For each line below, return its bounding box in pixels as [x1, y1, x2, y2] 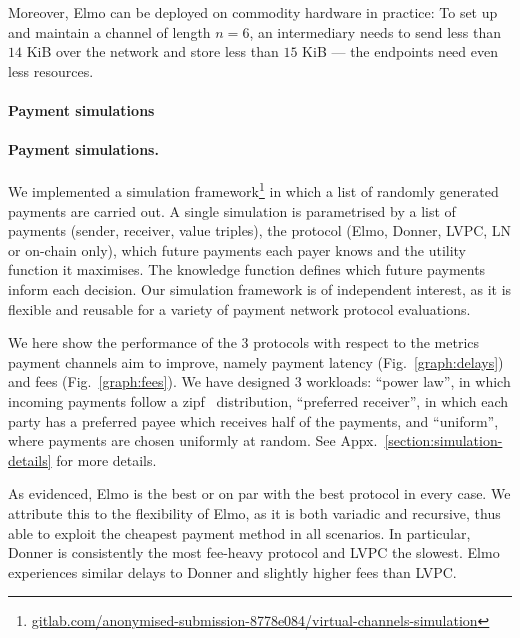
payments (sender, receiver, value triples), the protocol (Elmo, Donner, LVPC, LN [8, 220, 512, 241]
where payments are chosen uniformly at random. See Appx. [8, 430, 378, 451]
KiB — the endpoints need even [302, 41, 498, 62]
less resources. [8, 60, 94, 81]
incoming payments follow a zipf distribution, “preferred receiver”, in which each [8, 390, 509, 411]
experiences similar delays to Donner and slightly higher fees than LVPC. [8, 561, 457, 582]
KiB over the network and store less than [26, 41, 279, 62]
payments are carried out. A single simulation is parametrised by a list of [8, 200, 456, 221]
